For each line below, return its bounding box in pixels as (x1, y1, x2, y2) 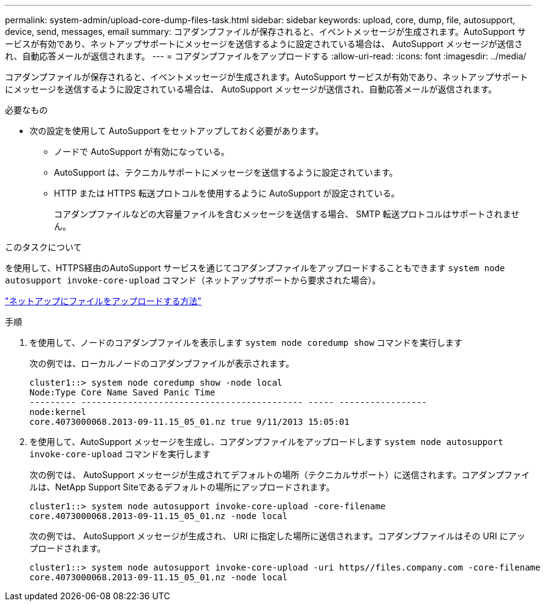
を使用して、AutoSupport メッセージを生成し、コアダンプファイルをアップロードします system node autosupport (29, 436, 503, 447)
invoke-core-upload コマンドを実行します (29, 449, 211, 459)
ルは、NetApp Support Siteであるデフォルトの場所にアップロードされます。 (29, 482, 335, 492)
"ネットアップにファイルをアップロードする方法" (5, 296, 202, 306)
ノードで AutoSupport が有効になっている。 (54, 146, 230, 157)
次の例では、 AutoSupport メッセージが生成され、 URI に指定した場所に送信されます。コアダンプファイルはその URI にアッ (29, 531, 525, 541)
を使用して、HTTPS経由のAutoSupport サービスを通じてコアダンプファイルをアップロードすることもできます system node (5, 263, 505, 273)
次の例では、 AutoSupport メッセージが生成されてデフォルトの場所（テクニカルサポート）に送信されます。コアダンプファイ (29, 469, 530, 480)
